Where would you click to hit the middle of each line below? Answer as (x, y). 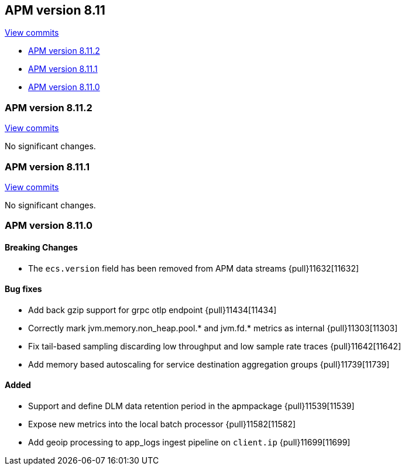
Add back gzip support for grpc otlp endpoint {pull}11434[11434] (152, 310)
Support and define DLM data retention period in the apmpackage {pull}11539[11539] (191, 406)
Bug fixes (23, 289)
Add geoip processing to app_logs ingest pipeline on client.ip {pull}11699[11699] (189, 442)
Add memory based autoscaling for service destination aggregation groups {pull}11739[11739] (209, 364)
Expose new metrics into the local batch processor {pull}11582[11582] (162, 424)
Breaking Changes (41, 247)
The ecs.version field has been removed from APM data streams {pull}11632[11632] (194, 268)
